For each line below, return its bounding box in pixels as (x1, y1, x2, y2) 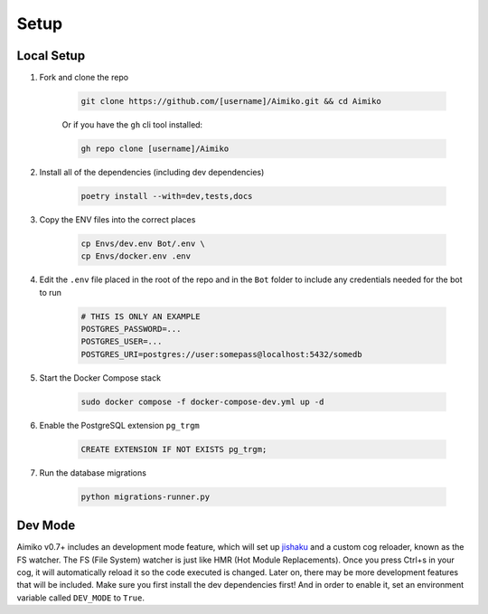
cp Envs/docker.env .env (80, 251, 192, 261)
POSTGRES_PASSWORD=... (80, 324, 182, 335)
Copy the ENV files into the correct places (39, 213, 196, 225)
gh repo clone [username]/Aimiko (80, 144, 230, 154)
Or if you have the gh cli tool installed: (61, 119, 203, 130)
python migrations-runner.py (80, 491, 211, 502)
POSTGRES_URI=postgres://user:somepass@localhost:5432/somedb (80, 349, 362, 359)
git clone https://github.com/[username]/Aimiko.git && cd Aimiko (80, 96, 381, 107)
